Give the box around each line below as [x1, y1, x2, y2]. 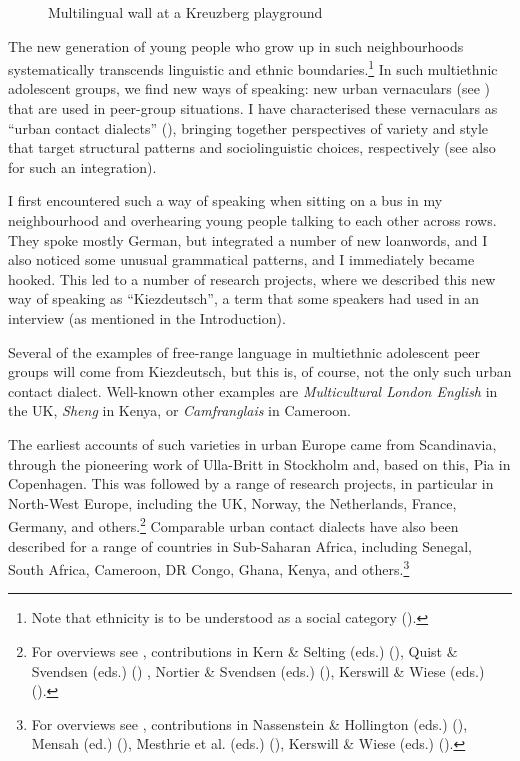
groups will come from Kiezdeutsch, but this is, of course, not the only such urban [8, 361, 512, 382]
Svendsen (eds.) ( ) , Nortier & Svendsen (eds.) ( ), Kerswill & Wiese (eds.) [31, 660, 485, 681]
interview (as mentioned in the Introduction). [8, 307, 286, 328]
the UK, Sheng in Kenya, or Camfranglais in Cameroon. [8, 400, 351, 421]
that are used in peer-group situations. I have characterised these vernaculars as [8, 98, 498, 119]
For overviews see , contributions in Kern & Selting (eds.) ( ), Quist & [31, 641, 458, 661]
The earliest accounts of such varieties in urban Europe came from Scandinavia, [8, 433, 497, 454]
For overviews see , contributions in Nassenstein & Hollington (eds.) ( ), [31, 713, 468, 734]
